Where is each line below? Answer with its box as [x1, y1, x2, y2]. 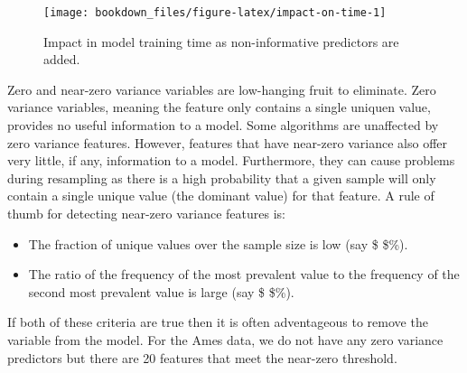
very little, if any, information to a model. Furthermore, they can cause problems [7, 151, 455, 170]
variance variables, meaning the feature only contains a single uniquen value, [7, 98, 431, 117]
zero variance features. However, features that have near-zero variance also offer [7, 133, 448, 152]
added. [43, 50, 80, 69]
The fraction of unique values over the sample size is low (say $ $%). [28, 234, 408, 253]
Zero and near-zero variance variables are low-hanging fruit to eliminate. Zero [7, 79, 436, 98]
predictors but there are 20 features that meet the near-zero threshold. [7, 348, 397, 367]
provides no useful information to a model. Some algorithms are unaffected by [7, 116, 439, 135]
